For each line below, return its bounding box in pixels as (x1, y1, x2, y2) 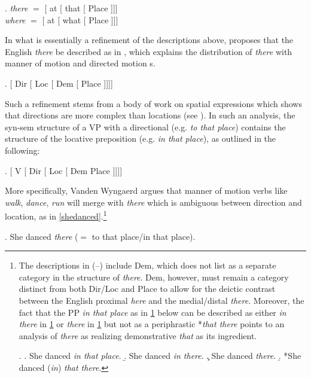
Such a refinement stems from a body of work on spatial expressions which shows (5, 97, 302, 109)
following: (5, 144, 40, 156)
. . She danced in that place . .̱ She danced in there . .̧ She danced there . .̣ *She (19, 349, 301, 362)
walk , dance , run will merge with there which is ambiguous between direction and (5, 196, 302, 208)
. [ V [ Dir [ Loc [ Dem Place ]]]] (5, 164, 123, 176)
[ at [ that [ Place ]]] (44, 2, 118, 14)
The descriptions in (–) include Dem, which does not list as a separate (19, 259, 276, 272)
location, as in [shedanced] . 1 (5, 208, 107, 222)
